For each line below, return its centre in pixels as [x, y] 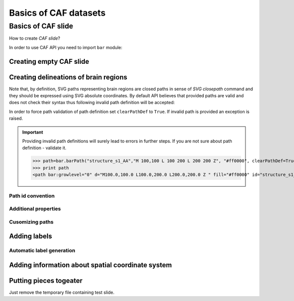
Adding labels [31, 236]
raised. [16, 118]
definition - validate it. [44, 148]
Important [33, 132]
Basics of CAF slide [41, 26]
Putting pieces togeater [46, 281]
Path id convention [32, 195]
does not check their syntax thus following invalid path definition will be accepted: [92, 103]
